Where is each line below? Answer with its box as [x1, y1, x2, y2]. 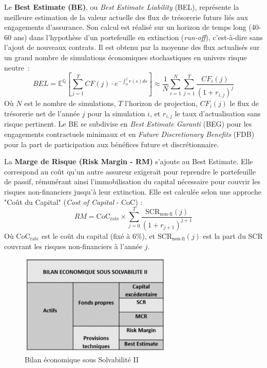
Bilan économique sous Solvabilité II [25, 354, 139, 364]
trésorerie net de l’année [4, 108, 80, 119]
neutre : [4, 62, 30, 73]
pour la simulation [87, 108, 145, 119]
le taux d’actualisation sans [175, 108, 261, 119]
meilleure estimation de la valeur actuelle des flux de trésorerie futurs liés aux [4, 11, 249, 22]
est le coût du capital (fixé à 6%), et [41, 230, 156, 241]
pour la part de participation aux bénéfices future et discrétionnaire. [4, 138, 219, 149]
